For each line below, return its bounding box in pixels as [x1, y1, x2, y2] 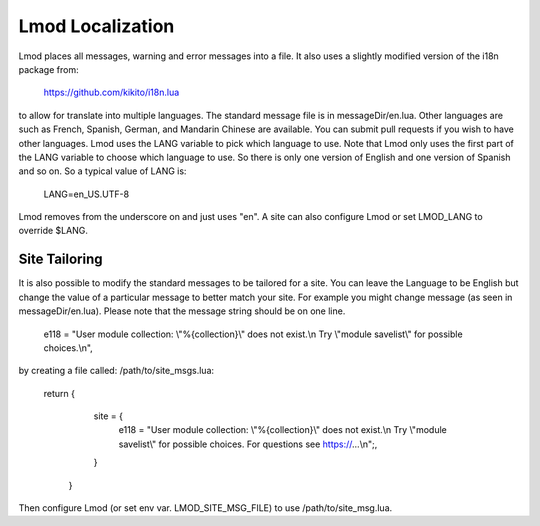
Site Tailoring [18, 251, 104, 268]
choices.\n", [43, 341, 94, 354]
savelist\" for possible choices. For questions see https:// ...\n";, [118, 438, 378, 450]
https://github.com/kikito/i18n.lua [43, 86, 180, 99]
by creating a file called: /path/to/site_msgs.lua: [18, 365, 215, 377]
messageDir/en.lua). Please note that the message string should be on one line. [18, 305, 346, 317]
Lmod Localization [18, 15, 175, 37]
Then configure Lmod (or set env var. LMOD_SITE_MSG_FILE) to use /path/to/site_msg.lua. [18, 502, 393, 514]
